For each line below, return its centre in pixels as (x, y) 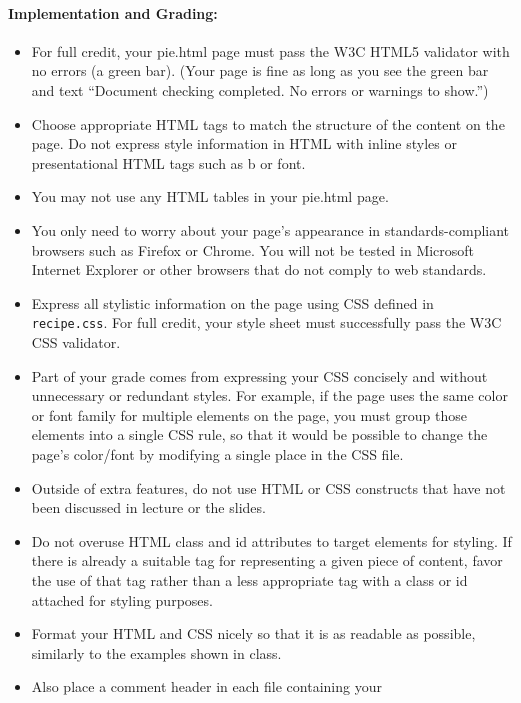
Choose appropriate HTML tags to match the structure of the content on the (268, 123)
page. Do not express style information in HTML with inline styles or (244, 143)
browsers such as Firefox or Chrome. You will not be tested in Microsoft (253, 249)
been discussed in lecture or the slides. (148, 507)
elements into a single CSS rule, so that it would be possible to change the (259, 434)
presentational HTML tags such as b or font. (168, 162)
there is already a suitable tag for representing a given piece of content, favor (267, 560)
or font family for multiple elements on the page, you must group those (249, 414)
